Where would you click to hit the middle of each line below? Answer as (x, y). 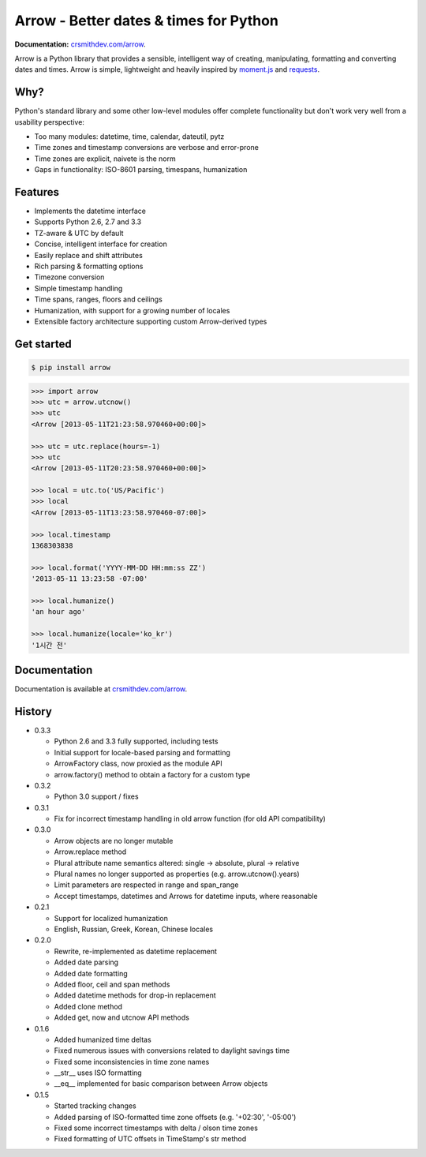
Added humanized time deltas (103, 1039)
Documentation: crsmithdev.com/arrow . (80, 44)
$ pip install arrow (71, 367)
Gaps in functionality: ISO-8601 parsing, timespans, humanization (141, 170)
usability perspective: (49, 122)
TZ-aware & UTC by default (79, 233)
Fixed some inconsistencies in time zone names (132, 1062)
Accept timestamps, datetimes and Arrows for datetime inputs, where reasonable (186, 896)
